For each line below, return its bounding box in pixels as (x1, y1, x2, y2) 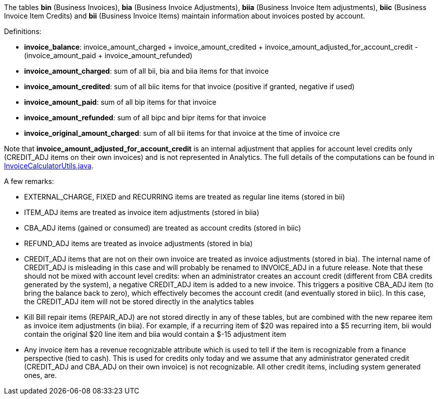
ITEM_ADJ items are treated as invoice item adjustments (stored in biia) (24, 208, 260, 217)
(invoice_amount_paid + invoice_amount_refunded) (24, 51, 192, 60)
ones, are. (24, 371, 57, 379)
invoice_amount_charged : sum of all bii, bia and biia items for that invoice (24, 67, 269, 75)
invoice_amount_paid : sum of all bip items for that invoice (24, 98, 216, 106)
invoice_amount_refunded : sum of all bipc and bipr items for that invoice (24, 113, 266, 122)
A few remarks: (4, 177, 54, 185)
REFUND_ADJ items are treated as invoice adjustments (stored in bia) (24, 239, 253, 248)
